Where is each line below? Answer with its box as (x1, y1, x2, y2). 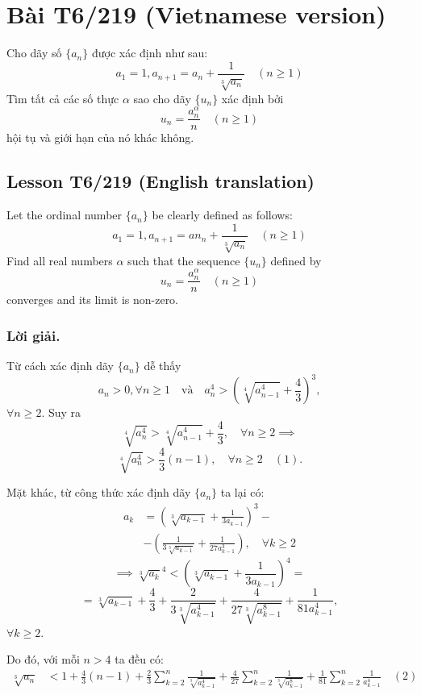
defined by (270, 252, 322, 268)
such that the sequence (127, 252, 240, 268)
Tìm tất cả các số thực (6, 89, 119, 106)
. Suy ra (41, 404, 81, 421)
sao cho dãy (133, 89, 191, 106)
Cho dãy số (6, 44, 62, 61)
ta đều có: (115, 651, 164, 668)
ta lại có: (220, 484, 265, 501)
